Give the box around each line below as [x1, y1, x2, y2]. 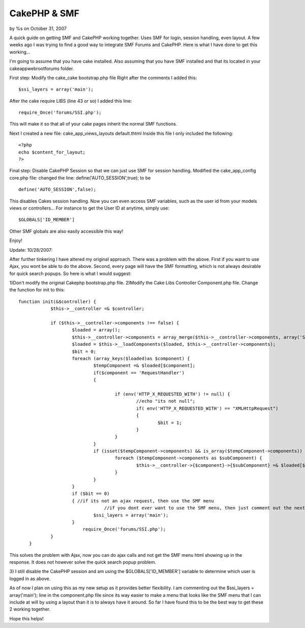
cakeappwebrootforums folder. [9, 65, 74, 71]
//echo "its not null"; [136, 398, 196, 404]
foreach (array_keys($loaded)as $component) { [72, 356, 190, 361]
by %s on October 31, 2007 [9, 25, 67, 32]
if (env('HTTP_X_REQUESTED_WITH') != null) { [114, 391, 230, 397]
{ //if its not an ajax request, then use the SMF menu [72, 498, 215, 503]
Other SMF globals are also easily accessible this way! [9, 228, 124, 234]
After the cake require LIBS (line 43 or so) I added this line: [9, 98, 132, 104]
